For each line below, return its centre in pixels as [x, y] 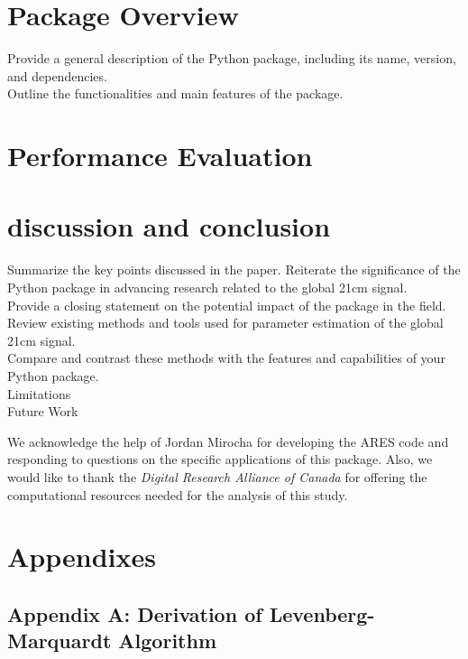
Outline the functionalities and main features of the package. [175, 93]
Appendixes [82, 557]
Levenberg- [322, 613]
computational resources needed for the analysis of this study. [178, 494]
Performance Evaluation [160, 156]
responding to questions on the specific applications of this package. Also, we [220, 459]
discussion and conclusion [169, 226]
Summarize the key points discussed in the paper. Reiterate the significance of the [234, 269]
